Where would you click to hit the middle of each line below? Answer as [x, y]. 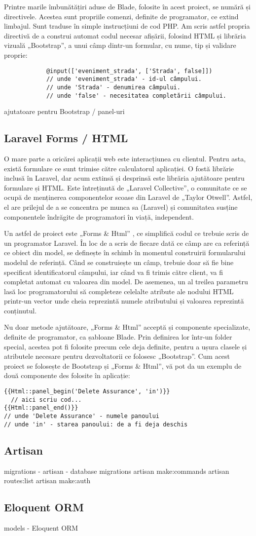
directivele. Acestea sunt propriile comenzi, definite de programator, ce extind [121, 16]
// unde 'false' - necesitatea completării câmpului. [136, 96]
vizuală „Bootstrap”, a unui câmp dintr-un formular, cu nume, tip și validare [120, 45]
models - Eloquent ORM [41, 527]
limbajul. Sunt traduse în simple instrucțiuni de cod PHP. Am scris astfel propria [127, 26]
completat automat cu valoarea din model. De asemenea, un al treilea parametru [126, 282]
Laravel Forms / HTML [66, 138]
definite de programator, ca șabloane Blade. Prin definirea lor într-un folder [118, 337]
